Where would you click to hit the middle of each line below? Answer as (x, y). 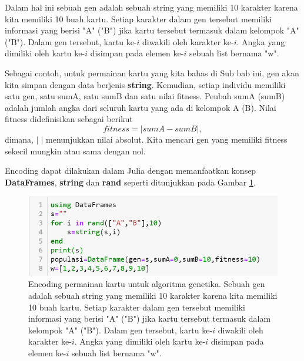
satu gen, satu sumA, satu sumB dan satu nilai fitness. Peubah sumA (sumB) (145, 96)
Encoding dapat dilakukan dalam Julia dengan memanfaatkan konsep (131, 171)
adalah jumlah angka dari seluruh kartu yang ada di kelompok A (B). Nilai (141, 107)
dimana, (19, 139)
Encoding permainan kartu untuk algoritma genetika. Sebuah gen (147, 284)
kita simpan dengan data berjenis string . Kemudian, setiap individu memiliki (145, 84)
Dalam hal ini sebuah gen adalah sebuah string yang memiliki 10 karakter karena (151, 7)
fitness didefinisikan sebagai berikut (69, 119)
